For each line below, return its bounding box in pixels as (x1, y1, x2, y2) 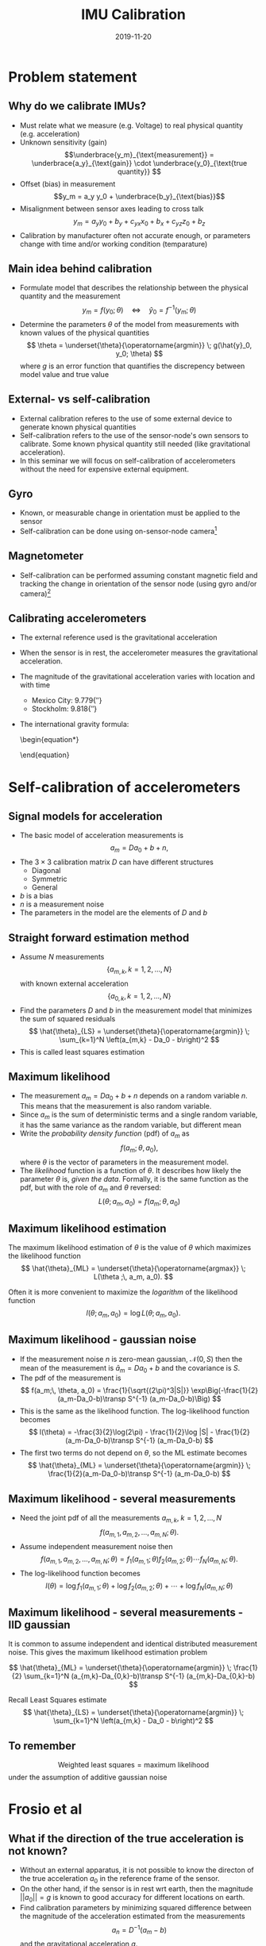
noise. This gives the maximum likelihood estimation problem (8, 1648, 208, 1657)
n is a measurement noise (19, 899, 105, 910)
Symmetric (31, 875, 67, 884)
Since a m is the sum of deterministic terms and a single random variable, (19, 1110, 258, 1121)
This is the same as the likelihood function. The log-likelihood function (19, 1406, 250, 1416)
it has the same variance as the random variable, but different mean (19, 1120, 242, 1129)
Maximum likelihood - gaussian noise (8, 1333, 197, 1347)
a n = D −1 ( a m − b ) (111, 1923, 168, 1936)
